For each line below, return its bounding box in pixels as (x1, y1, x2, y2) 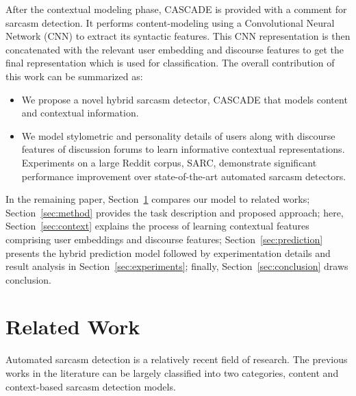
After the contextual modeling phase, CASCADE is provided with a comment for (5, 2, 347, 16)
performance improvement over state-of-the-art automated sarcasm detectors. (21, 169, 346, 183)
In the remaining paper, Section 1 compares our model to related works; (5, 192, 310, 206)
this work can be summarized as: (5, 69, 143, 83)
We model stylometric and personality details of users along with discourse (21, 128, 335, 143)
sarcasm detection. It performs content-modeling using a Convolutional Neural (5, 15, 335, 29)
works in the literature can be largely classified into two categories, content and (5, 366, 339, 380)
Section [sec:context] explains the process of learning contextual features (5, 219, 309, 233)
